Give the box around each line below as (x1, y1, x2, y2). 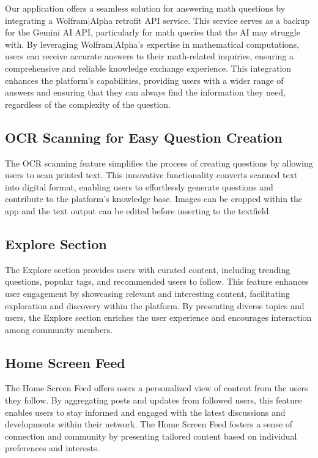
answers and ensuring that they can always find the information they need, (5, 86, 286, 99)
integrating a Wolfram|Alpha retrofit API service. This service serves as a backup (5, 13, 310, 26)
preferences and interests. (5, 441, 100, 454)
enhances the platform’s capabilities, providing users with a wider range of (5, 73, 284, 86)
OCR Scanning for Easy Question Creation (5, 127, 283, 146)
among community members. (5, 323, 113, 336)
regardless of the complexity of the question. (5, 97, 171, 110)
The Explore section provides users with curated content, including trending (5, 263, 290, 276)
